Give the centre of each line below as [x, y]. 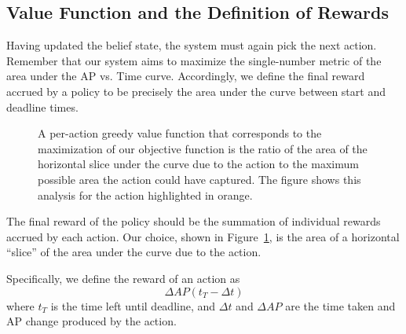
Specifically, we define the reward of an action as [123, 278]
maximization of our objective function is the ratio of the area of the [203, 148]
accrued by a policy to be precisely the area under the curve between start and [196, 91]
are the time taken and [340, 305]
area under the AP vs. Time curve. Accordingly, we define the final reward [186, 76]
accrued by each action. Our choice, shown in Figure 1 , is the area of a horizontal [203, 236]
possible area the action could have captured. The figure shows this [199, 179]
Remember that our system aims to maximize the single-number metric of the [194, 60]
